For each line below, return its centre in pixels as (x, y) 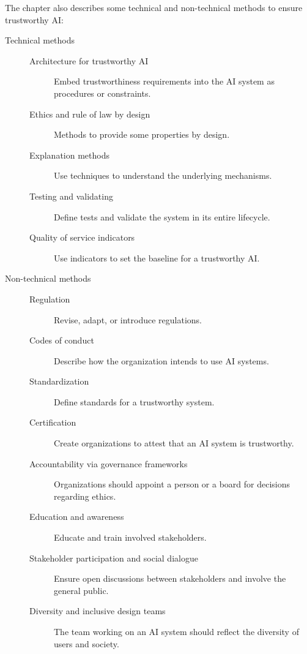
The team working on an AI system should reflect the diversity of (176, 631)
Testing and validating (71, 196)
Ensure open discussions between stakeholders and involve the (170, 578)
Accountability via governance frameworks (109, 463)
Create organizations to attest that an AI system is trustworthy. (174, 443)
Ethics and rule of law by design (90, 114)
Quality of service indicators (82, 237)
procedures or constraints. (102, 93)
